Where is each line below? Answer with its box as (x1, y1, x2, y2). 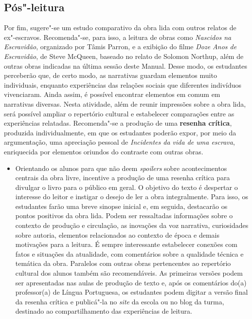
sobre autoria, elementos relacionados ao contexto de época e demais (15, 229, 219, 240)
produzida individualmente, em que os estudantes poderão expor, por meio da (4, 127, 236, 137)
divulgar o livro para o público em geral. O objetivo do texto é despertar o (15, 182, 238, 192)
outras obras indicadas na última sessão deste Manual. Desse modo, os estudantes (4, 60, 248, 71)
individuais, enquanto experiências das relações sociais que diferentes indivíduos (4, 79, 242, 90)
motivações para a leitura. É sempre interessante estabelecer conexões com (15, 239, 237, 249)
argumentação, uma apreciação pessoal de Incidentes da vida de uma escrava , (4, 137, 235, 147)
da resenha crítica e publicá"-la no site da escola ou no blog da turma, (15, 296, 224, 306)
